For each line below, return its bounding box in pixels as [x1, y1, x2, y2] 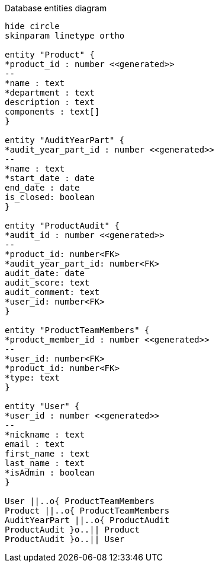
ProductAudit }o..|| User [5, 534, 125, 544]
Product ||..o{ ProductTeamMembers [5, 506, 170, 515]
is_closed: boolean [5, 192, 95, 202]
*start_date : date [5, 173, 95, 183]
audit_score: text [5, 278, 90, 287]
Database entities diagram [5, 3, 107, 13]
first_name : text [5, 449, 90, 458]
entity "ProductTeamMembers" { [5, 325, 150, 335]
